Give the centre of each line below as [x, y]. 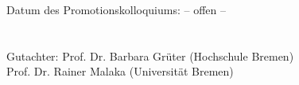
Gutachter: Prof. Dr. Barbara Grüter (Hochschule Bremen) [150, 55]
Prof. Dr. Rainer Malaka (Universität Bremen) [120, 71]
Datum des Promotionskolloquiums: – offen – [116, 9]
